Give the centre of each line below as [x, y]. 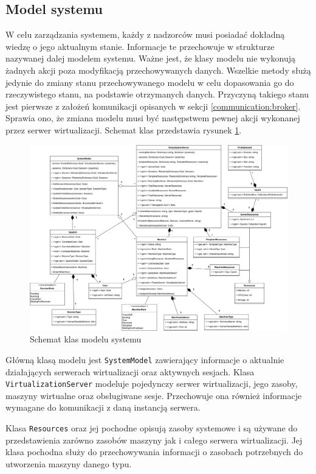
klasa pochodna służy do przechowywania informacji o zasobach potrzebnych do [154, 452]
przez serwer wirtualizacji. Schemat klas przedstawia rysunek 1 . [124, 129]
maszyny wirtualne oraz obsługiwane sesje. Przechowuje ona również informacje [154, 395]
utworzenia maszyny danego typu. [69, 463]
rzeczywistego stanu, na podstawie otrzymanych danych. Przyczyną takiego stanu [157, 94]
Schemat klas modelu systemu [86, 339]
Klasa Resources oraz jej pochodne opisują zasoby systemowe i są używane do [152, 427]
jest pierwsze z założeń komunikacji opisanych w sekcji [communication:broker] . [153, 106]
